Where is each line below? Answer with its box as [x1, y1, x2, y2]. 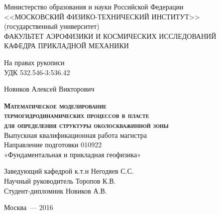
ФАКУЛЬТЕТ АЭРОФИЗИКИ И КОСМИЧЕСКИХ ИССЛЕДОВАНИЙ [4, 30, 217, 41]
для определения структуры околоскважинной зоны [4, 119, 169, 130]
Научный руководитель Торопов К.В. [4, 175, 116, 186]
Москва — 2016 [4, 202, 53, 213]
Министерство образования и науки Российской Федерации [4, 1, 184, 11]
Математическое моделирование [4, 100, 107, 110]
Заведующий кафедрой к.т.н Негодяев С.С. [4, 166, 134, 176]
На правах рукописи [4, 57, 65, 67]
